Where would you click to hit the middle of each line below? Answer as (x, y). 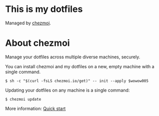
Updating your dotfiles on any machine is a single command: (67, 90)
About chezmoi (37, 43)
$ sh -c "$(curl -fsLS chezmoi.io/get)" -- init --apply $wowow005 (77, 81)
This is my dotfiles (44, 9)
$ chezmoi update (23, 99)
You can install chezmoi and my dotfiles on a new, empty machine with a (80, 66)
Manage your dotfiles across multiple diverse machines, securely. (73, 57)
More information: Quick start (35, 109)
